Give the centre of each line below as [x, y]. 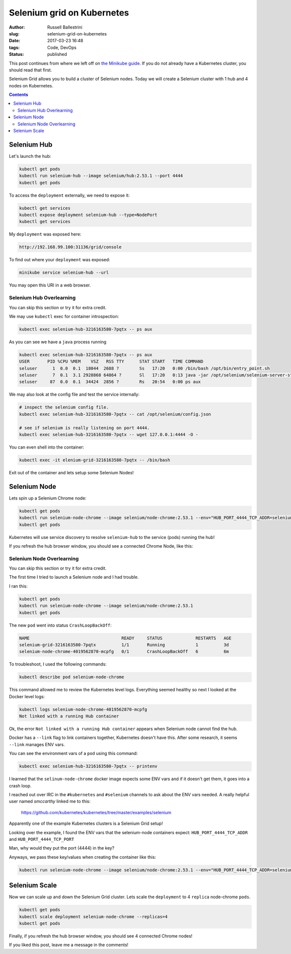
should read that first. [31, 70]
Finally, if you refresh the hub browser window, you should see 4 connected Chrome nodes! [101, 936]
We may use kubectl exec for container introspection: [64, 316]
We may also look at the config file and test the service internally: [74, 394]
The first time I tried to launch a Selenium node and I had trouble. [74, 577]
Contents [19, 95]
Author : [17, 27]
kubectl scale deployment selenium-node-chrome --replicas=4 [93, 917]
